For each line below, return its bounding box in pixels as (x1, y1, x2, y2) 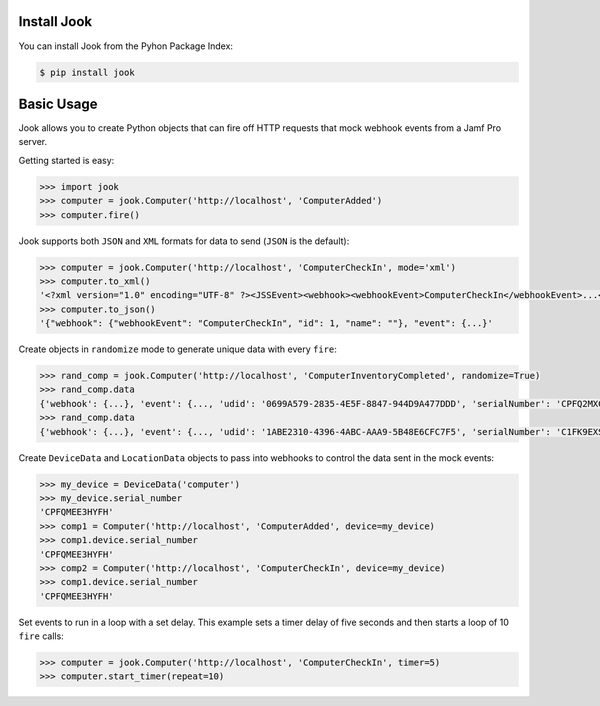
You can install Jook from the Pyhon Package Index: (18, 40, 234, 52)
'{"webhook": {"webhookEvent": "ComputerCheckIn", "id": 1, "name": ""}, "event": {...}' (39, 318, 494, 329)
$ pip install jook (39, 66, 135, 78)
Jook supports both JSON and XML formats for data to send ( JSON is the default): (18, 235, 350, 247)
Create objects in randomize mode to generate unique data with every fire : (18, 343, 337, 355)
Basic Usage (18, 95, 98, 112)
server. (18, 136, 48, 148)
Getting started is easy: (18, 154, 115, 166)
